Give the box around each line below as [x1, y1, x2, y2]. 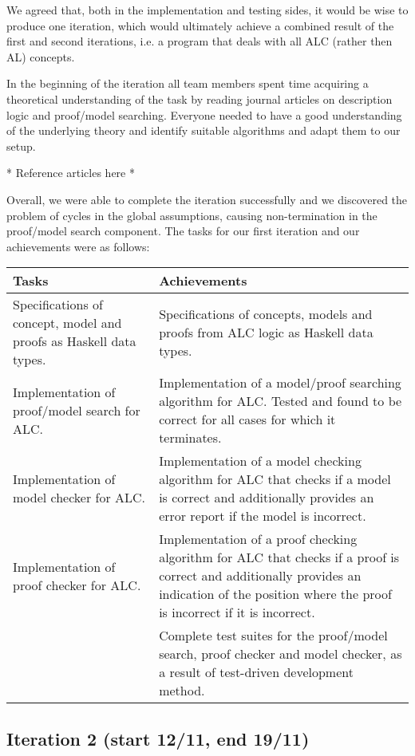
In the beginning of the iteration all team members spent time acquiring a [6, 75, 369, 92]
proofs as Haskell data [13, 332, 136, 351]
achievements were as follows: [6, 238, 150, 254]
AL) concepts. [6, 48, 75, 65]
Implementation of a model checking [159, 451, 362, 471]
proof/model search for [13, 400, 140, 419]
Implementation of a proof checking [159, 530, 358, 549]
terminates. [159, 428, 222, 447]
